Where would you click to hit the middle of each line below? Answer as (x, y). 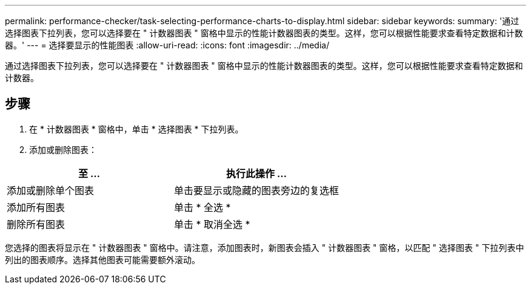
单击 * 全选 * (202, 207)
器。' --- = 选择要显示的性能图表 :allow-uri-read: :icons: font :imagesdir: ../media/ (167, 45)
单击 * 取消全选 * (212, 224)
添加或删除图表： (63, 149)
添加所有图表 (36, 207)
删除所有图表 (36, 224)
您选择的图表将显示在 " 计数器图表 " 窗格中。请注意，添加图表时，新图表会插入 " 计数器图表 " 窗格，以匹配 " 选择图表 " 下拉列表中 (265, 247)
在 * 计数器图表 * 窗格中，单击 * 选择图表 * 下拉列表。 (136, 129)
